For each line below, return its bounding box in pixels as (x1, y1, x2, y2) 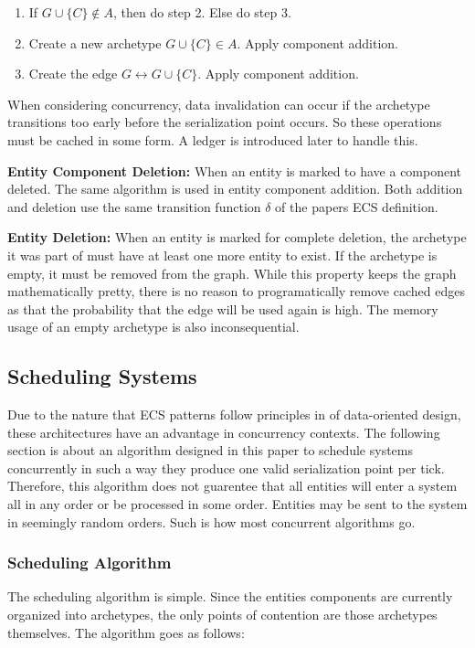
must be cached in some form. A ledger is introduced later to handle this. (7, 130, 418, 149)
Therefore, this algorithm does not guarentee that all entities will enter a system (7, 476, 458, 495)
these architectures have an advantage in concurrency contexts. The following (7, 422, 440, 441)
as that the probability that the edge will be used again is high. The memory (7, 299, 438, 318)
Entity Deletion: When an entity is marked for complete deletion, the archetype (7, 228, 467, 247)
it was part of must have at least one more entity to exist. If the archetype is (7, 245, 438, 264)
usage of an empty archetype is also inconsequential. (7, 317, 300, 336)
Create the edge (28, 64, 118, 83)
